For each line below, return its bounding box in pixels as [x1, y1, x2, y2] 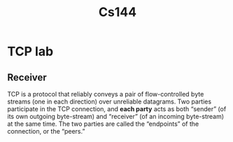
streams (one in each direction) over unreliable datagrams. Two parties [7, 97, 212, 106]
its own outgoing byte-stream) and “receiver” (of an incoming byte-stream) [7, 113, 225, 120]
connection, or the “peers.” [7, 127, 85, 135]
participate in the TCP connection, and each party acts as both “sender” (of [7, 105, 227, 113]
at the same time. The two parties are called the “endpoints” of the [7, 120, 199, 128]
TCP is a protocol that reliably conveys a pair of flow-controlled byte [7, 90, 204, 98]
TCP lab [7, 43, 54, 59]
